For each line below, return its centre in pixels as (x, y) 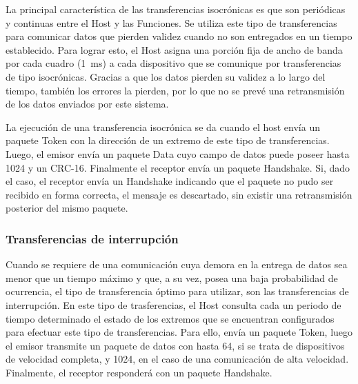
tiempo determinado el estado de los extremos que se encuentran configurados (170, 318)
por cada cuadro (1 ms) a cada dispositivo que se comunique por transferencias (173, 63)
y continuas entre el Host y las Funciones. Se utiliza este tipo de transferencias (171, 22)
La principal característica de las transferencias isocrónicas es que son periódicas (176, 9)
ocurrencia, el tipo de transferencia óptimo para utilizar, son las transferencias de (177, 291)
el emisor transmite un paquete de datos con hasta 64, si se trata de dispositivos (175, 345)
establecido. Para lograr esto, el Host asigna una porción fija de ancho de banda (174, 49)
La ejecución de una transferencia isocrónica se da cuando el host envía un (163, 127)
